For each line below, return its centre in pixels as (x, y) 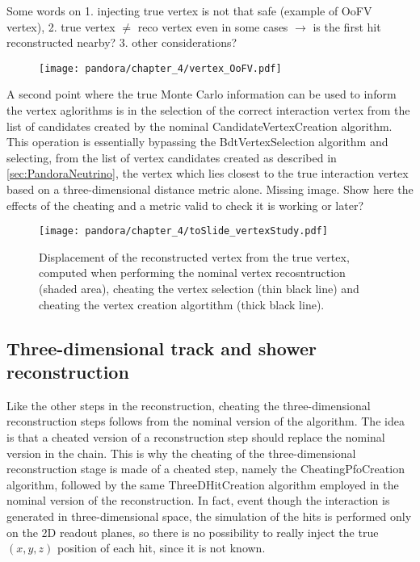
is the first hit (347, 26)
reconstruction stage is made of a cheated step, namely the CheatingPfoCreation (206, 469)
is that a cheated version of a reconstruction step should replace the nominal (196, 437)
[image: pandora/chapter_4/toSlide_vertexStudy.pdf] (183, 231)
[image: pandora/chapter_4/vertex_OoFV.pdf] (160, 68)
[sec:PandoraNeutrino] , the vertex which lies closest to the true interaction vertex (208, 173)
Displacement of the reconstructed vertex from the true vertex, (194, 256)
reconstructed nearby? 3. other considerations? (122, 42)
